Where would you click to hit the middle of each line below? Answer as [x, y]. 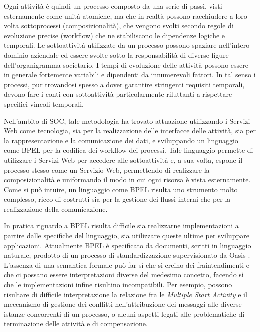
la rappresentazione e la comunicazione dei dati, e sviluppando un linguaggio [121, 140]
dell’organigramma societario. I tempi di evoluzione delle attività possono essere [126, 65]
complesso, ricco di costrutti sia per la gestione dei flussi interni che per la [117, 199]
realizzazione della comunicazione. [56, 209]
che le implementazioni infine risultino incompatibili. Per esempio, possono [118, 285]
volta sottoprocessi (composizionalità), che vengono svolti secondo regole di [119, 26]
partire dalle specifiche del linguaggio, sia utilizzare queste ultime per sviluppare [127, 236]
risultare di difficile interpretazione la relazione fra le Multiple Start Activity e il [126, 294]
